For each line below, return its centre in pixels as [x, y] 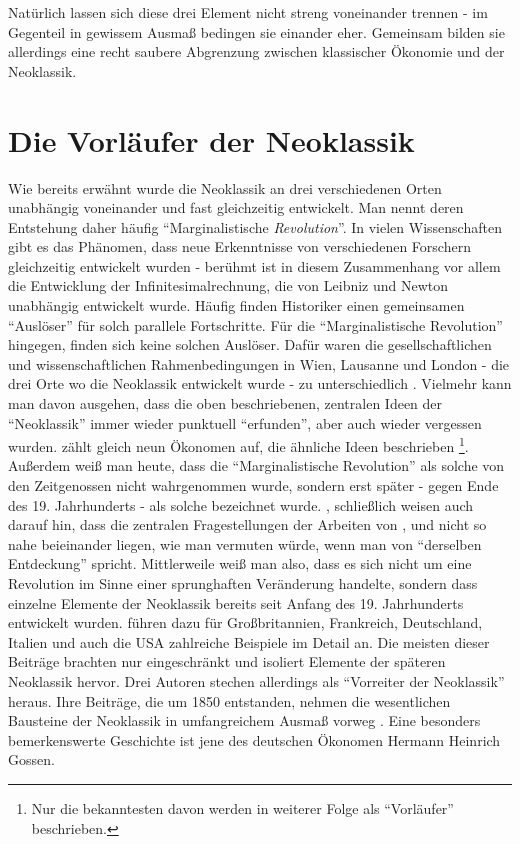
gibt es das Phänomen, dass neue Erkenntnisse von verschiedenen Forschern [239, 246]
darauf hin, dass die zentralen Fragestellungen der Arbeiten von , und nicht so [247, 524]
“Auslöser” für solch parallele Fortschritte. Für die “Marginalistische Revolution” [255, 324]
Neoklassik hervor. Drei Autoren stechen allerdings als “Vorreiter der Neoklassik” [256, 681]
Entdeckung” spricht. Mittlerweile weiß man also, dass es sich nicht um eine [240, 563]
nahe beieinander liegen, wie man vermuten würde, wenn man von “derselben [245, 543]
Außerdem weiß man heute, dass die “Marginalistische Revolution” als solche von [256, 465]
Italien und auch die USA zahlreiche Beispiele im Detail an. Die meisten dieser [249, 641]
